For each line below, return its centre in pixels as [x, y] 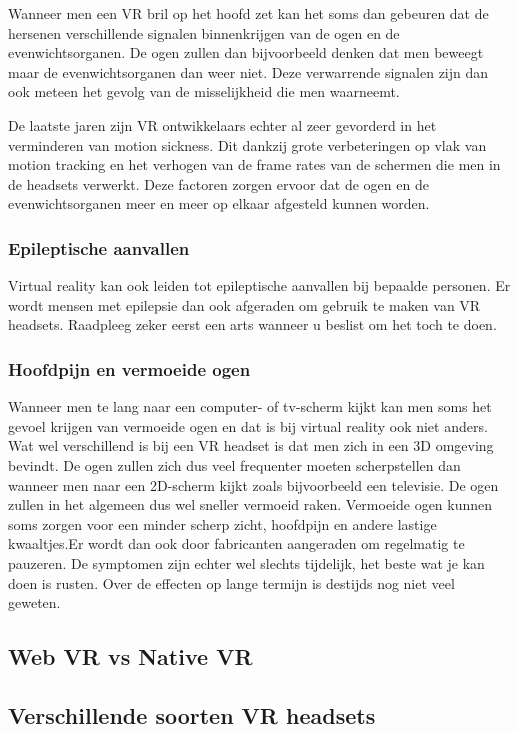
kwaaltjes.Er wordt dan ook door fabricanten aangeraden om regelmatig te [236, 543]
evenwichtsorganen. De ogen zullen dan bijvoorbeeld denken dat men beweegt [246, 52]
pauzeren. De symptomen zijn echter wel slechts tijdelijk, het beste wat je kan [246, 562]
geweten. [34, 602]
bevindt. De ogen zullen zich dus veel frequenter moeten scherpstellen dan [234, 464]
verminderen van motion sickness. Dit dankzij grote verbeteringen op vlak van [247, 144]
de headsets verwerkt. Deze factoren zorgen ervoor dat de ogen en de [218, 183]
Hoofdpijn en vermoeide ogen [129, 368]
